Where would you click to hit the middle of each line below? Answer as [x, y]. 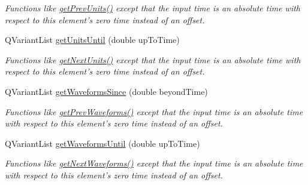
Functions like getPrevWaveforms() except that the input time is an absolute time [154, 111]
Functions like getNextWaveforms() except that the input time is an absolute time [154, 163]
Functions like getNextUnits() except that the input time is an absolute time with [153, 59]
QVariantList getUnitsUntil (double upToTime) [92, 40]
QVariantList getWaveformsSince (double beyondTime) [106, 91]
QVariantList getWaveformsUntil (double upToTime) [102, 143]
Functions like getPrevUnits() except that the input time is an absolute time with [153, 8]
